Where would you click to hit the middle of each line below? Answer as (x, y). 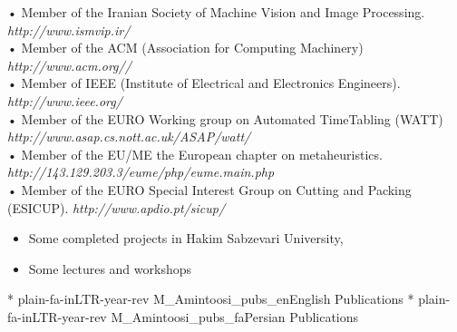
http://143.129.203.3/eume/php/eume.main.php (141, 172)
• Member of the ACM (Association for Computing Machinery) (185, 48)
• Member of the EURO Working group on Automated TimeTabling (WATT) (225, 118)
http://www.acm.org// (69, 65)
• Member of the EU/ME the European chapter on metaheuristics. (195, 154)
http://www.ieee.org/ (65, 100)
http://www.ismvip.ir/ (69, 29)
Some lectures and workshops (110, 268)
